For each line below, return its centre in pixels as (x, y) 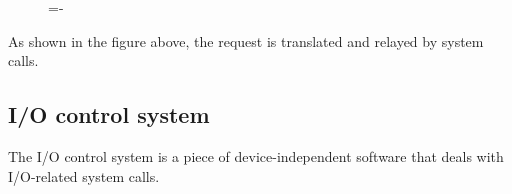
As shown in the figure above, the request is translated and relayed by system (246, 40)
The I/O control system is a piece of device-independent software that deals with (256, 155)
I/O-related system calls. (84, 175)
